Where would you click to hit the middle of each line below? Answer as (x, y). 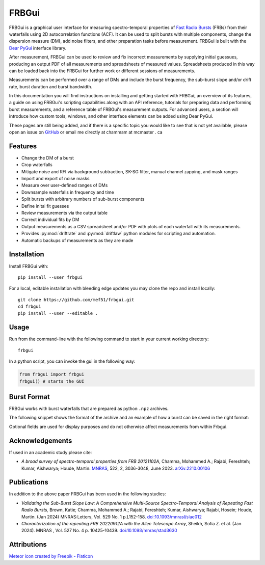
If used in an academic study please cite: (51, 452)
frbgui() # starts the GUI (52, 381)
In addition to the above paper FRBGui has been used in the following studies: (88, 494)
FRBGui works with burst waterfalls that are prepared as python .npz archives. (89, 409)
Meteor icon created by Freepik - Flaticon (51, 556)
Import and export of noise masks (55, 179)
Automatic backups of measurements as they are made (77, 240)
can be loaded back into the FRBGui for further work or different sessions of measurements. (102, 71)
